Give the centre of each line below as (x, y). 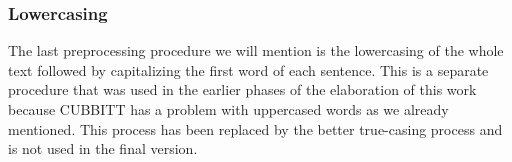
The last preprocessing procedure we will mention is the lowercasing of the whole (256, 50)
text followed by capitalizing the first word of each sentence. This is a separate (248, 69)
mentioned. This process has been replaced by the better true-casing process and (255, 128)
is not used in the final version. (103, 148)
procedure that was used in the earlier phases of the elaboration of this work (242, 89)
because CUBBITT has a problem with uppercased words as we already (228, 109)
